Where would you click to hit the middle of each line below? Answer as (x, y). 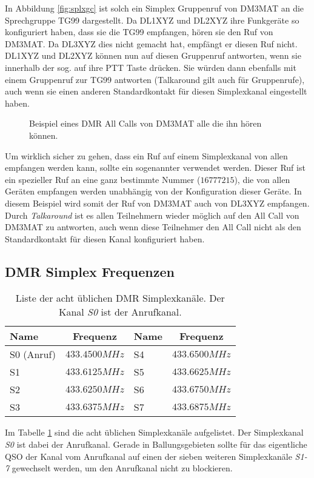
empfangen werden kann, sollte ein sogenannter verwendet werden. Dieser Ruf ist (155, 168)
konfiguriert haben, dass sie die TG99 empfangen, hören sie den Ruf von (139, 32)
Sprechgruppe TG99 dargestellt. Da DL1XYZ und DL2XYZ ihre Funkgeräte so (152, 20)
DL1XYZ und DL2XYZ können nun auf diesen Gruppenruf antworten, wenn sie (153, 55)
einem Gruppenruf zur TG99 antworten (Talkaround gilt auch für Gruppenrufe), (155, 79)
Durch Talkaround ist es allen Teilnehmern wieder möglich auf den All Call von (152, 215)
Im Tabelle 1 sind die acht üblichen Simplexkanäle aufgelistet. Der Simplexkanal (154, 432)
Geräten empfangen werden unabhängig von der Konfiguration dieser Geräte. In (153, 191)
